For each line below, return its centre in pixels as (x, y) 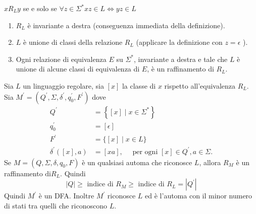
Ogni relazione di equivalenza (61, 59)
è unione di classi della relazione (73, 42)
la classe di (139, 85)
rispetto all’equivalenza (200, 85)
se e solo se (40, 8)
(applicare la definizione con (179, 42)
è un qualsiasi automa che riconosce (137, 162)
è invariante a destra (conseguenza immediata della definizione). (126, 25)
